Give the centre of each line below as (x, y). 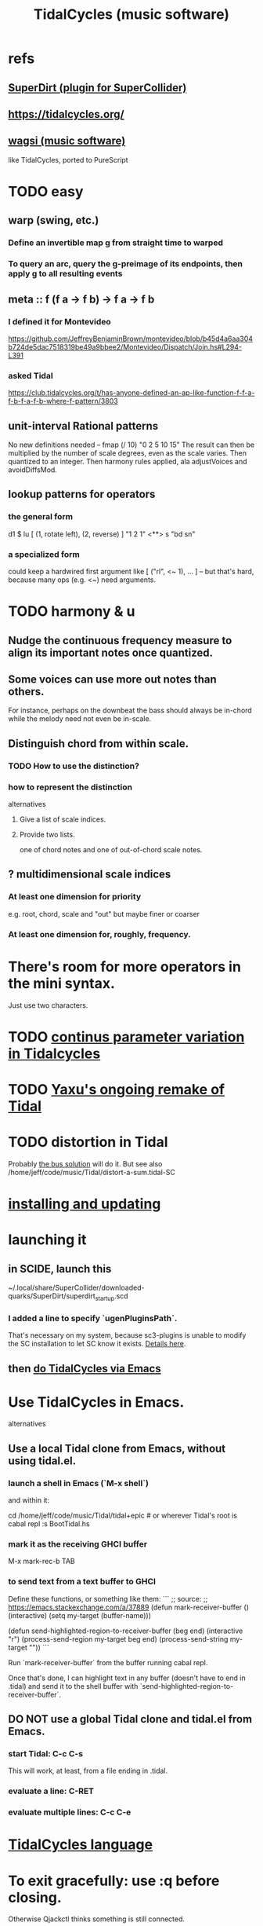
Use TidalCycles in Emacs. (96, 1402)
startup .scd (112, 1297)
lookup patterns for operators (82, 494)
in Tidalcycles (54, 1053)
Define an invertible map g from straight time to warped (115, 243)
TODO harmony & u (72, 611)
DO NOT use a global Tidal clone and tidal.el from (130, 1719)
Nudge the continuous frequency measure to (120, 641)
